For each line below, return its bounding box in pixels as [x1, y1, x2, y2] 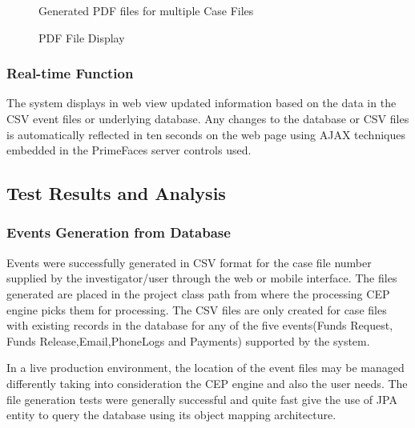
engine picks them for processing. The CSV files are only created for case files [6, 301, 387, 318]
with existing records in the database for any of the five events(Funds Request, [6, 317, 393, 334]
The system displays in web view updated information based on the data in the [6, 94, 397, 111]
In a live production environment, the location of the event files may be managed [6, 359, 405, 376]
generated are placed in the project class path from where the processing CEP [6, 285, 390, 302]
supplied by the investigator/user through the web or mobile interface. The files [6, 270, 397, 286]
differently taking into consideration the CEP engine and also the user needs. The [6, 374, 408, 391]
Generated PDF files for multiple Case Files [38, 2, 254, 18]
